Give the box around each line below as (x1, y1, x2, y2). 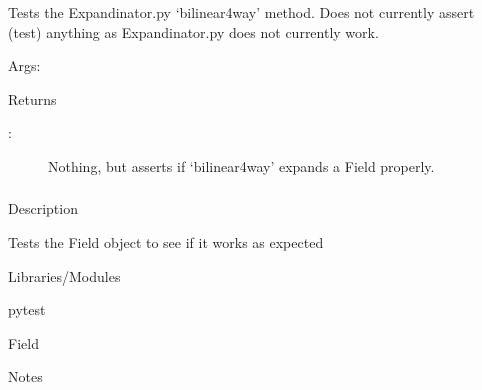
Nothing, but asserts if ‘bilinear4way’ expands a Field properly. (48, 155, 435, 176)
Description (8, 198, 78, 219)
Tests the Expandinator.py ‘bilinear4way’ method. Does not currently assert (8, 2, 475, 22)
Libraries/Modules (8, 265, 121, 286)
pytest (8, 299, 46, 320)
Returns (8, 88, 57, 109)
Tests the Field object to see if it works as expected (8, 232, 324, 253)
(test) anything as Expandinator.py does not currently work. (8, 21, 379, 42)
